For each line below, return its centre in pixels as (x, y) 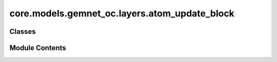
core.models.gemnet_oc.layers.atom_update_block (122, 13)
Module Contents (38, 48)
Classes (23, 32)
